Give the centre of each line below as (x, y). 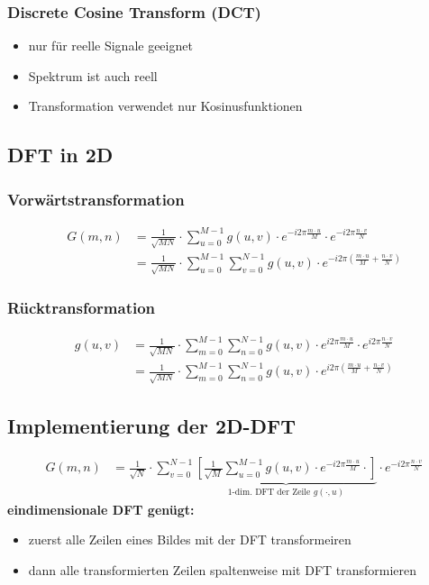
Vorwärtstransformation (96, 199)
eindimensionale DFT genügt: (101, 509)
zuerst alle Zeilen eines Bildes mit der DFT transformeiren (190, 539)
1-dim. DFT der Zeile (269, 493)
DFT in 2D (60, 155)
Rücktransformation (82, 308)
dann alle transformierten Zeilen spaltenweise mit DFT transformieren (223, 570)
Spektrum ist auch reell (93, 75)
